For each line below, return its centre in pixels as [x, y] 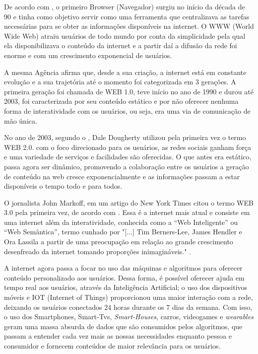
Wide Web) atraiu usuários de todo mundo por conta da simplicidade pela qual [125, 35]
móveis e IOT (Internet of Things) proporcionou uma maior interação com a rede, [129, 297]
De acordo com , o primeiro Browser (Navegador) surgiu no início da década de [125, 6]
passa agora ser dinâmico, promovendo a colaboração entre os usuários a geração [127, 166]
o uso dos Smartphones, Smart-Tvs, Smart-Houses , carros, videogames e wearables [129, 317]
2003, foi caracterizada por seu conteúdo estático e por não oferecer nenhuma [121, 101]
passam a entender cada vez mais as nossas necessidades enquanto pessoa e [118, 336]
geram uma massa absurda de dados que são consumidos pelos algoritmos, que [123, 326]
